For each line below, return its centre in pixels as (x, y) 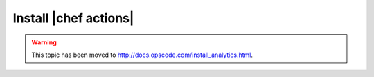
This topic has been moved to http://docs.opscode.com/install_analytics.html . (142, 55)
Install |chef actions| (73, 18)
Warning (44, 42)
